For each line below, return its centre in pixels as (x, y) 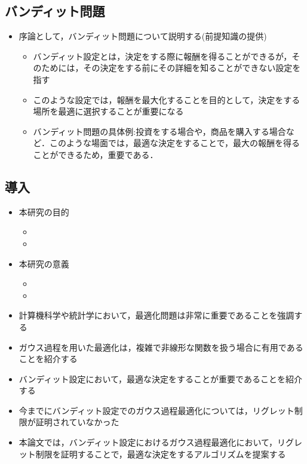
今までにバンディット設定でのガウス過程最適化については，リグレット (156, 410)
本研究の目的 (44, 211)
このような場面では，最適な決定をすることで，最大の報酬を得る (174, 143)
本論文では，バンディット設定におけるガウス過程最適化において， (148, 442)
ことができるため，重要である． (96, 154)
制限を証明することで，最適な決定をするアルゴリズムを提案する (161, 454)
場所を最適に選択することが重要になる (108, 111)
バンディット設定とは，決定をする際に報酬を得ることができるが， (162, 56)
